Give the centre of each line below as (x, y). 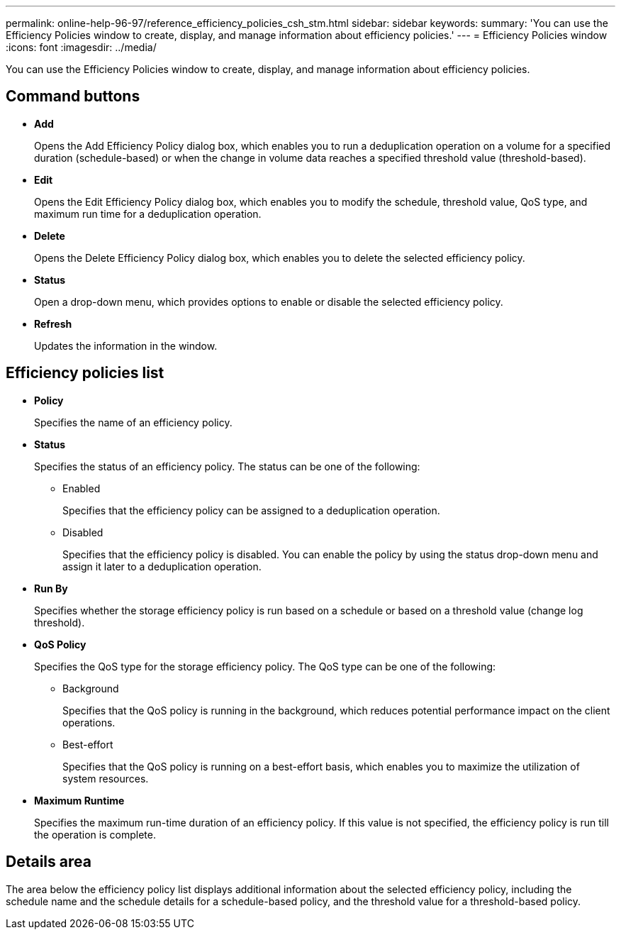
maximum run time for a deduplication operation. (148, 214)
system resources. (106, 778)
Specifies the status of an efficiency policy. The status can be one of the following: (227, 466)
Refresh (53, 323)
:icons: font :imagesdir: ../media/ (81, 47)
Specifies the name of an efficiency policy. (133, 422)
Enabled (82, 488)
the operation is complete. (95, 834)
